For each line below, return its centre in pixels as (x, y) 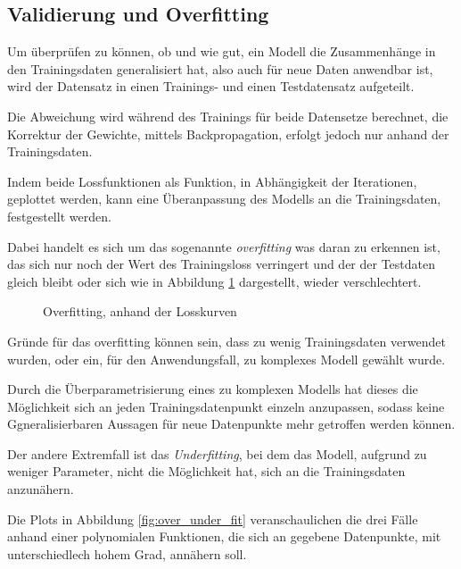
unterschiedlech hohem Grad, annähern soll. (127, 553)
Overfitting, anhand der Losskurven (140, 311)
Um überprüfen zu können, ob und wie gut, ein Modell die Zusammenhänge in (222, 51)
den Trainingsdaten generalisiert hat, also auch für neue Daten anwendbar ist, (220, 68)
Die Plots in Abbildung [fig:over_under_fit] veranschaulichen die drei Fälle (213, 519)
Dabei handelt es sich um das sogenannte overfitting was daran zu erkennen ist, (224, 246)
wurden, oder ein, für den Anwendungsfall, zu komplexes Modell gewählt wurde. (226, 359)
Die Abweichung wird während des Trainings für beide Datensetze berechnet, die (228, 116)
